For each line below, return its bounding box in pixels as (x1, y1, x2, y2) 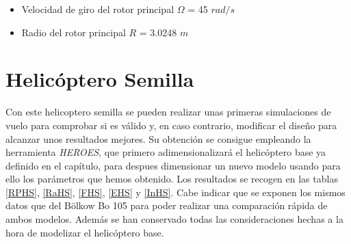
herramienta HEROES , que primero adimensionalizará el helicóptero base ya (5, 145, 326, 159)
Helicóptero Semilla (5, 65, 194, 93)
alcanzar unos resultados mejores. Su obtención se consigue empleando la (5, 131, 311, 146)
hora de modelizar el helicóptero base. (5, 225, 164, 239)
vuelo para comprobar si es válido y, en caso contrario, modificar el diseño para (5, 118, 337, 132)
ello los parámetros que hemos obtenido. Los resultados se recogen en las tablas (5, 172, 338, 186)
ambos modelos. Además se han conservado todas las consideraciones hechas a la (5, 212, 343, 226)
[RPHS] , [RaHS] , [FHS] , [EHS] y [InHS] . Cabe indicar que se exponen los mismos (5, 185, 346, 199)
